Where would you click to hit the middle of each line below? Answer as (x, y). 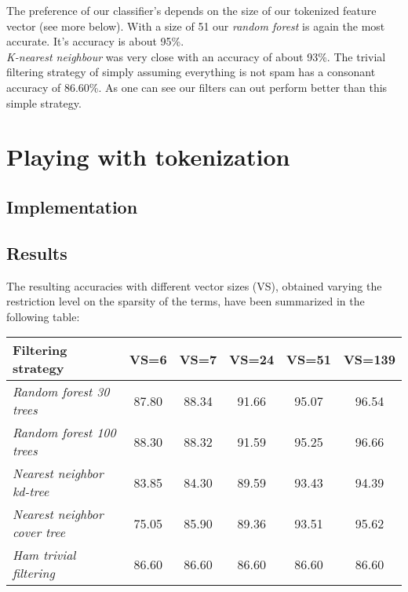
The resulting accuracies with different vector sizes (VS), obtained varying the (194, 285)
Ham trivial (44, 555)
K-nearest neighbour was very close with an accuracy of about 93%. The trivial (196, 56)
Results (37, 252)
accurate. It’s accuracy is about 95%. (95, 41)
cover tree (39, 532)
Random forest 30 (61, 392)
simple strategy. (44, 102)
